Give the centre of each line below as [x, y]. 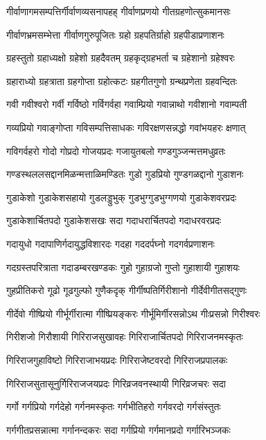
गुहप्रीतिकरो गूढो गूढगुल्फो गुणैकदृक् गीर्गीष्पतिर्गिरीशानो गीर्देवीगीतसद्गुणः [127, 290]
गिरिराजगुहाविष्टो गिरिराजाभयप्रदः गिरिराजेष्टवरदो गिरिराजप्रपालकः [117, 359]
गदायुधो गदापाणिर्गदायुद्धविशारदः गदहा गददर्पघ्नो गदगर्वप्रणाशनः [110, 243]
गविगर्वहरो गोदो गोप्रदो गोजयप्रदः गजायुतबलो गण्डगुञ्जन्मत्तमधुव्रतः [116, 150]
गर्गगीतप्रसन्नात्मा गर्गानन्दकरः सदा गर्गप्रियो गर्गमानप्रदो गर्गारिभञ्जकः [118, 429]
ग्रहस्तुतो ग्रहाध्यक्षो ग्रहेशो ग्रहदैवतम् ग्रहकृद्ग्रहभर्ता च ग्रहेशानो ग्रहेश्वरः [121, 58]
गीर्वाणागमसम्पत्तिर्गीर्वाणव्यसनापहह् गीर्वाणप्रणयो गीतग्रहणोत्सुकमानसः [118, 11]
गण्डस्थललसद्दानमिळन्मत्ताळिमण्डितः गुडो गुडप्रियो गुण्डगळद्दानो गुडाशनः [125, 174]
